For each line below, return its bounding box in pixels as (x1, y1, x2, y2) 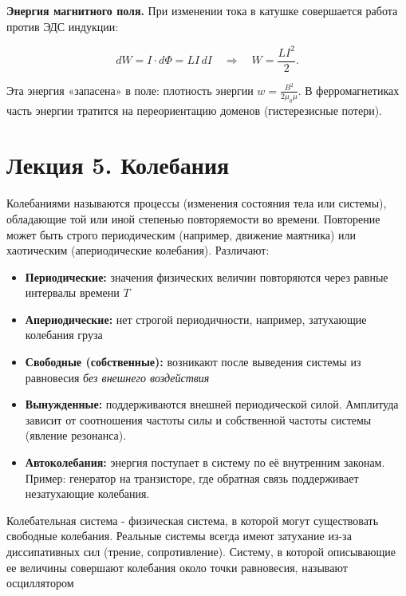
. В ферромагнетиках (298, 81, 400, 98)
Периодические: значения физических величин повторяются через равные (25, 268, 388, 285)
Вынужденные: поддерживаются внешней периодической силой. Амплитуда (25, 396, 399, 412)
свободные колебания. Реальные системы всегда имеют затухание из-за (6, 527, 352, 544)
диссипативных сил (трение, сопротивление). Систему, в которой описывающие (6, 543, 396, 560)
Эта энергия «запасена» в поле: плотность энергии (6, 81, 254, 98)
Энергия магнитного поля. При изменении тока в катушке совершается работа (6, 2, 398, 18)
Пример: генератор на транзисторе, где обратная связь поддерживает (25, 469, 359, 486)
